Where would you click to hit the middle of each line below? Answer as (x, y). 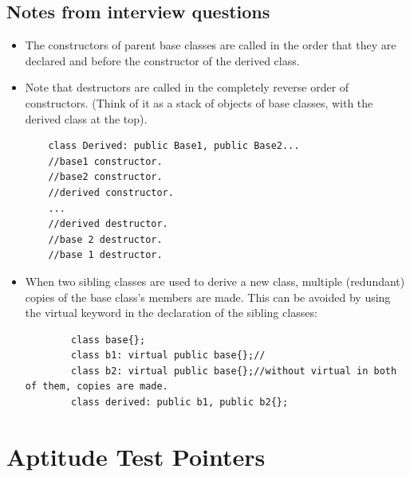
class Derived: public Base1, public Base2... (174, 146)
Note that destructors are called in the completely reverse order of (187, 87)
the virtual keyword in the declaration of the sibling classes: (171, 313)
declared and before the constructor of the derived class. (162, 60)
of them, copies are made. (97, 387)
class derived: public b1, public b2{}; (180, 403)
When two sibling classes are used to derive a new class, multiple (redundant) (215, 281)
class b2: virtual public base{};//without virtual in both (234, 371)
